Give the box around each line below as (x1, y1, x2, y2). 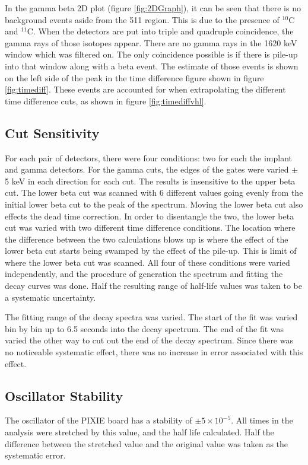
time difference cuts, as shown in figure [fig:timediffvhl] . (5, 94, 207, 107)
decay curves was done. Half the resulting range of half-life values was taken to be (5, 279, 302, 292)
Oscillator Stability (5, 386, 123, 405)
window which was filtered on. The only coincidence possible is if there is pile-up (5, 48, 298, 60)
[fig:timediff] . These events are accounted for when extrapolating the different (5, 83, 286, 95)
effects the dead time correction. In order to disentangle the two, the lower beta (5, 209, 294, 222)
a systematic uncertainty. (5, 291, 96, 303)
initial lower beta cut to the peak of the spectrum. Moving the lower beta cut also (5, 198, 303, 210)
